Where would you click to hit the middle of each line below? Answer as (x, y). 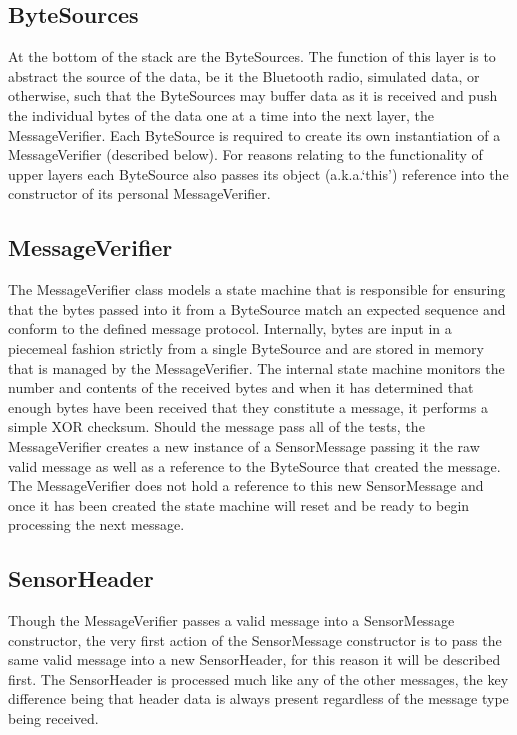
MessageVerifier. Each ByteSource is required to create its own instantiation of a (254, 134)
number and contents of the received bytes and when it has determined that (241, 387)
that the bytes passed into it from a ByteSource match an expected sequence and (257, 308)
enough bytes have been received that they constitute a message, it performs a (248, 406)
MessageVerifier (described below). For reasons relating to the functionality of (245, 154)
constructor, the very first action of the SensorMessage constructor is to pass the (255, 639)
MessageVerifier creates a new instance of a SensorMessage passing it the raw (244, 445)
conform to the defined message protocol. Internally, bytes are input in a (230, 328)
